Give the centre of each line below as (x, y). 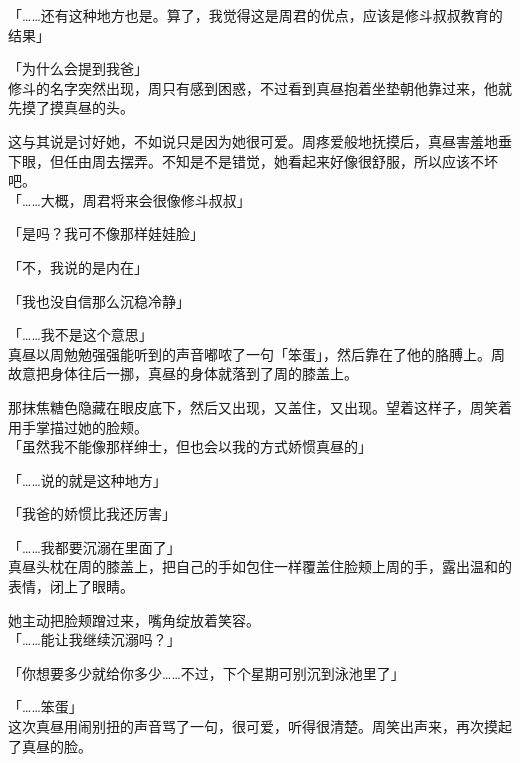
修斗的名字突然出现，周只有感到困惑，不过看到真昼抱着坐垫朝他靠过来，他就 (260, 87)
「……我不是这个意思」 (80, 334)
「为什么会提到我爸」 (78, 68)
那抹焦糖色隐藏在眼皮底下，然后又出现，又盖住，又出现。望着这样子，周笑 (253, 406)
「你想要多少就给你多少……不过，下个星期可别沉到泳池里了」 (206, 672)
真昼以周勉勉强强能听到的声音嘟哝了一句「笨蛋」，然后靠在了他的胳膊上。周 (256, 353)
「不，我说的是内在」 (78, 266)
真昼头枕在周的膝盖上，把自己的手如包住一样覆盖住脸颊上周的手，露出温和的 (260, 566)
